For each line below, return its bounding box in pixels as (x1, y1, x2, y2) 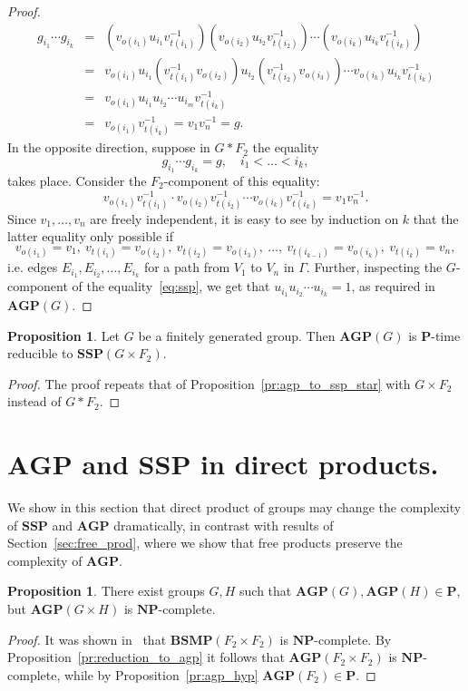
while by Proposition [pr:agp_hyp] (63, 665, 258, 684)
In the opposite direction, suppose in (7, 138, 210, 157)
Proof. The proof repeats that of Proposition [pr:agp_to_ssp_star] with (7, 374, 411, 393)
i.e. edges (7, 258, 58, 277)
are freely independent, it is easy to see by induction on (90, 209, 399, 228)
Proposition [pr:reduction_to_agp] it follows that (7, 647, 285, 667)
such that (239, 581, 292, 600)
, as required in (351, 277, 435, 296)
